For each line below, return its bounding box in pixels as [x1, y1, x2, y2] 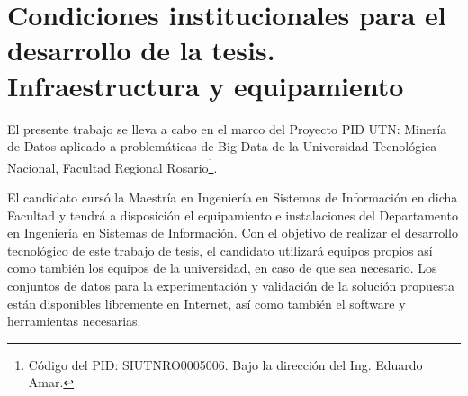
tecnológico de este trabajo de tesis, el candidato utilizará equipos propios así [7, 240, 433, 259]
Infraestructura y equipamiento [7, 67, 404, 103]
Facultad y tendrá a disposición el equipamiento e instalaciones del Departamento [7, 205, 458, 224]
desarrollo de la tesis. [7, 31, 275, 68]
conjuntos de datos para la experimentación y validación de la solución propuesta [7, 275, 455, 294]
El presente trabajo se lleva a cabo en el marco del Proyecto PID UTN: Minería [7, 119, 447, 138]
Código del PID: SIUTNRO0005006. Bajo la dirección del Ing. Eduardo [28, 355, 423, 373]
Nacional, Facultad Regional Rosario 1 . [7, 155, 218, 176]
